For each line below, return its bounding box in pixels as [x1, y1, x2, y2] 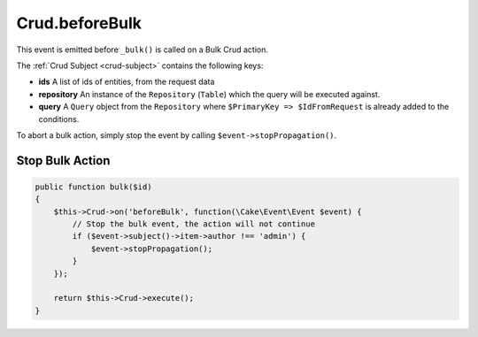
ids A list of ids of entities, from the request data [38, 76, 215, 88]
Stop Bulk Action [16, 153, 111, 168]
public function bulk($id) [35, 181, 152, 192]
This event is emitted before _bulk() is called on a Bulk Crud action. [16, 44, 269, 55]
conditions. [38, 113, 80, 124]
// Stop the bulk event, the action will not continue [72, 219, 316, 229]
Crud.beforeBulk [16, 13, 142, 33]
